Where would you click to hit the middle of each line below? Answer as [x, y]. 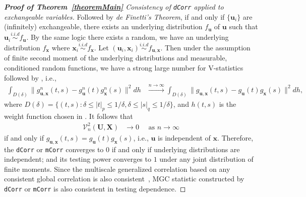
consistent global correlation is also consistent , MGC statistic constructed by [124, 179]
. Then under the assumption [205, 47]
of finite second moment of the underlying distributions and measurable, [116, 58]
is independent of [184, 137]
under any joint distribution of [206, 159]
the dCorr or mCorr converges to [54, 149]
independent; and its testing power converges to [78, 159]
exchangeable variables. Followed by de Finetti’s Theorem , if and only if [114, 16]
